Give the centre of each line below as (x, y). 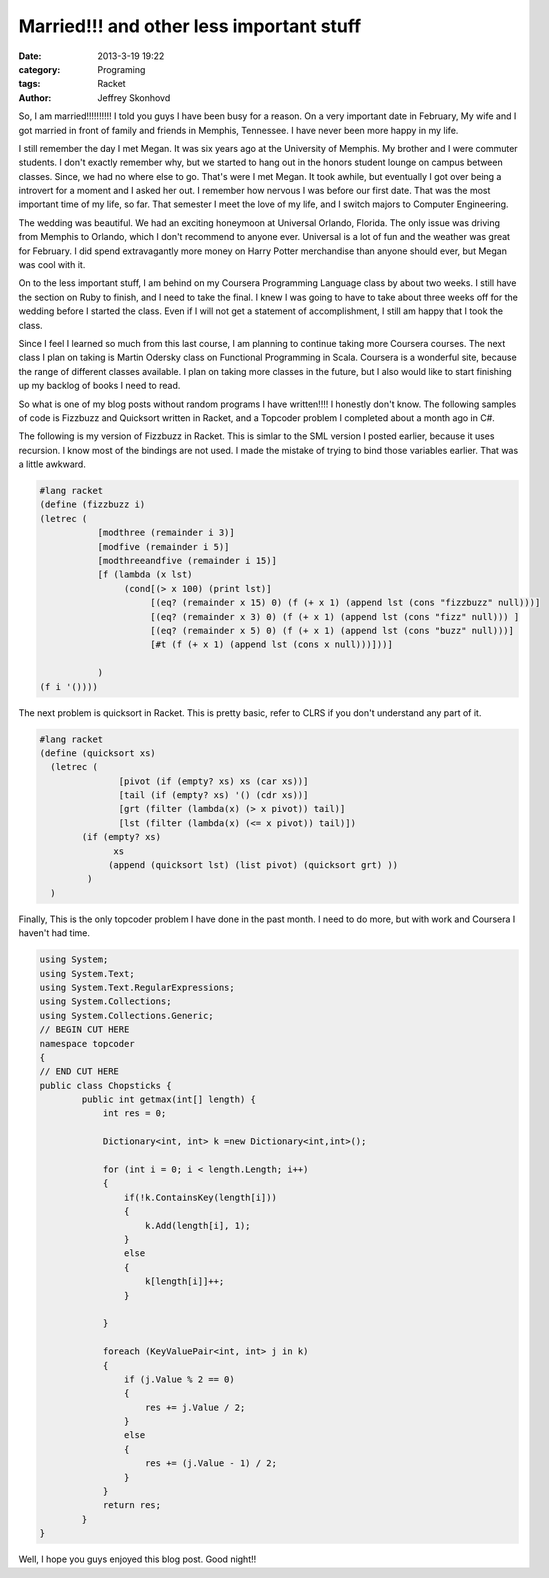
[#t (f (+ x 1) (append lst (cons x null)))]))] (272, 644)
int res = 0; (134, 1113)
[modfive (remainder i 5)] (163, 546)
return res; (132, 1505)
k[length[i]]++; (185, 1281)
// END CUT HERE (79, 1071)
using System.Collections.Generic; (126, 1015)
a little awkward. (52, 464)
